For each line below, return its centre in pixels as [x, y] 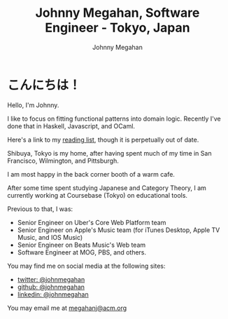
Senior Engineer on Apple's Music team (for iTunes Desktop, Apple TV [119, 230]
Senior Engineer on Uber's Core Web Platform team [92, 222]
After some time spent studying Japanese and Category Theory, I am [107, 188]
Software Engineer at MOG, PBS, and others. [82, 252]
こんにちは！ [44, 85]
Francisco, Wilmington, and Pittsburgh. [63, 161]
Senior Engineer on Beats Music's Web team [81, 245]
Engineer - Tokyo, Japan [117, 28]
